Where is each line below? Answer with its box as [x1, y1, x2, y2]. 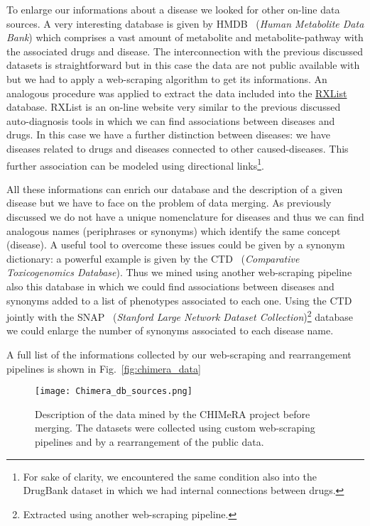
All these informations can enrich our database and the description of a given [6, 181, 343, 196]
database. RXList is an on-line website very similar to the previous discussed [6, 99, 341, 114]
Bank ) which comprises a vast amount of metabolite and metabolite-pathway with [6, 30, 364, 45]
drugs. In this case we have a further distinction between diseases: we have [6, 127, 330, 142]
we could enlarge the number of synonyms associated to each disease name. [6, 323, 334, 338]
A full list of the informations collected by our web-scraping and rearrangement [6, 346, 352, 361]
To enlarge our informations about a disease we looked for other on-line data [6, 2, 340, 16]
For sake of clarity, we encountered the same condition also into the [23, 469, 317, 483]
